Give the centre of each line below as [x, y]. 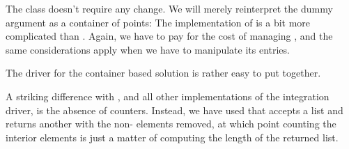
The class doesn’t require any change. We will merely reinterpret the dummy [169, 8]
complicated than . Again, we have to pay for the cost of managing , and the [169, 36]
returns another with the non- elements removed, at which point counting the [171, 124]
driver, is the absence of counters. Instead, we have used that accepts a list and [174, 110]
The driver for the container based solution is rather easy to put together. [163, 73]
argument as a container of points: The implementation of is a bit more [158, 22]
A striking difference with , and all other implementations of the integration [168, 96]
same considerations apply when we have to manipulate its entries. [148, 49]
